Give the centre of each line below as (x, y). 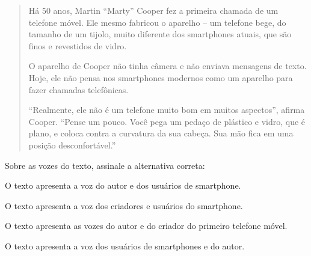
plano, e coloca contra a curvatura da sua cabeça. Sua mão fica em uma (161, 133)
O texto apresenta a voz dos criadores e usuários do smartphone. (124, 205)
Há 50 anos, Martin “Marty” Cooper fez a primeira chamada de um (153, 10)
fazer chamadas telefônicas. (79, 89)
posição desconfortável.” (72, 145)
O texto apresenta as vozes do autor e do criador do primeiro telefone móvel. (146, 226)
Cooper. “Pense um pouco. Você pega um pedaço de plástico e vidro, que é (167, 121)
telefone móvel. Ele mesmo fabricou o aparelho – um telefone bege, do (157, 22)
